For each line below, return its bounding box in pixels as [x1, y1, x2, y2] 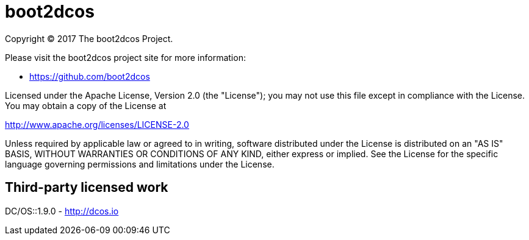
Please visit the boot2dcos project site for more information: [5, 52, 246, 63]
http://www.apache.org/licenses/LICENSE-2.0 [5, 119, 189, 130]
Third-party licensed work [5, 180, 168, 196]
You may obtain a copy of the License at [5, 100, 167, 111]
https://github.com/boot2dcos [29, 71, 150, 82]
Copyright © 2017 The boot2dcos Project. [5, 33, 173, 44]
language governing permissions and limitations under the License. [5, 158, 275, 169]
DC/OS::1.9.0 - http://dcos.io [5, 205, 119, 216]
